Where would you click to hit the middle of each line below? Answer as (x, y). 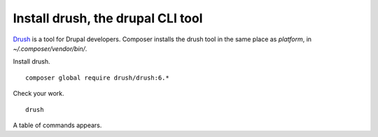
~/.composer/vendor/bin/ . (50, 48)
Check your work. (38, 94)
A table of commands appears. (57, 125)
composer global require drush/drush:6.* (97, 78)
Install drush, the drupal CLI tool (108, 18)
